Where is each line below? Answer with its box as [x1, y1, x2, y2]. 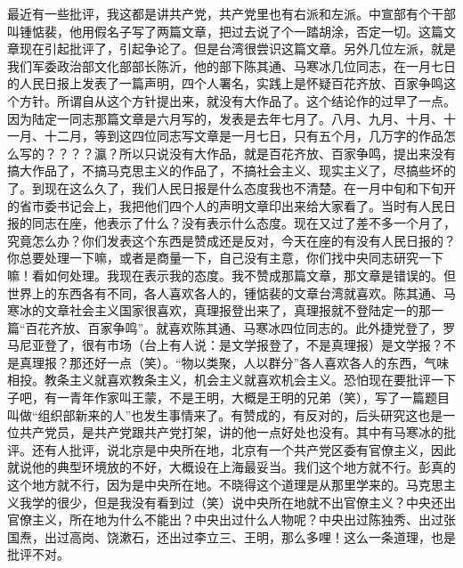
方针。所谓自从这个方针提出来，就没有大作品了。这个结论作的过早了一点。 [19, 91, 456, 110]
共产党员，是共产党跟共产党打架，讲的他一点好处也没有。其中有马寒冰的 [19, 423, 443, 442]
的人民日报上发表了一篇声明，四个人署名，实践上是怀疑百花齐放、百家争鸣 [7, 74, 443, 93]
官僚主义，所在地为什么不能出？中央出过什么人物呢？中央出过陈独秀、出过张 [7, 510, 456, 529]
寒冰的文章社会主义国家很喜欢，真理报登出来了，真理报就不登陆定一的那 [7, 301, 431, 320]
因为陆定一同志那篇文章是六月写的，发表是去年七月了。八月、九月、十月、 [7, 109, 443, 127]
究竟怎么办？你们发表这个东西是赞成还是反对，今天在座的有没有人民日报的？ [7, 231, 456, 249]
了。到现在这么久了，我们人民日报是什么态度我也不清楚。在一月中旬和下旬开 [7, 178, 456, 197]
